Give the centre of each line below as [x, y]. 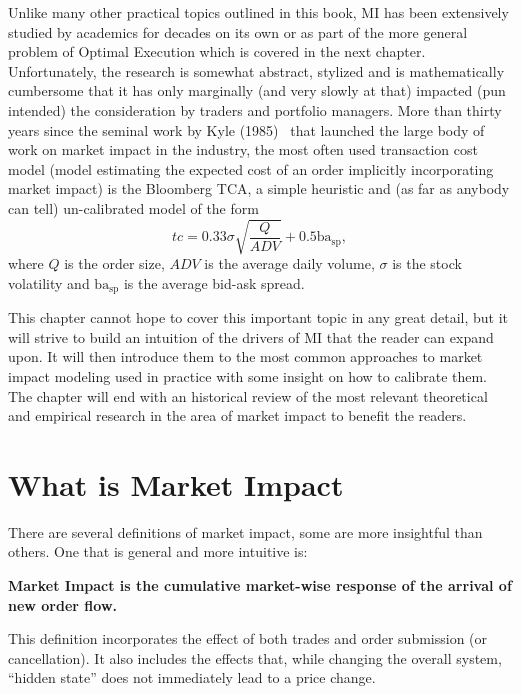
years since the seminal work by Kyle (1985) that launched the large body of [246, 129]
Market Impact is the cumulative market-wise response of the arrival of [260, 585]
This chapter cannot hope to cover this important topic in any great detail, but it [258, 317]
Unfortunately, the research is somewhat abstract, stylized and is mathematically [256, 70]
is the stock [427, 263]
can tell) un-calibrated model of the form [133, 207]
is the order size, [114, 263]
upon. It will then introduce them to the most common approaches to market [245, 356]
